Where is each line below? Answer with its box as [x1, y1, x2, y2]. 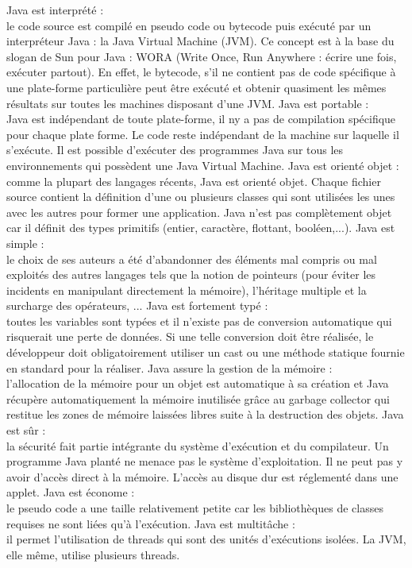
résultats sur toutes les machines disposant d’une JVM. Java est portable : [6, 95, 369, 111]
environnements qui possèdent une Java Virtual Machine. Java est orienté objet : [6, 156, 399, 173]
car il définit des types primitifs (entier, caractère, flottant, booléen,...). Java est [6, 219, 395, 236]
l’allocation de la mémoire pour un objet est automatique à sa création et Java [6, 375, 389, 392]
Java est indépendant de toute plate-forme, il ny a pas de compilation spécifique [6, 110, 396, 127]
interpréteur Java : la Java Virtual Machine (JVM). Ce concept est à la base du [6, 33, 395, 49]
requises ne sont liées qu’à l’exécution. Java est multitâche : [6, 515, 295, 531]
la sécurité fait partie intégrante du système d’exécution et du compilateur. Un [6, 437, 389, 454]
